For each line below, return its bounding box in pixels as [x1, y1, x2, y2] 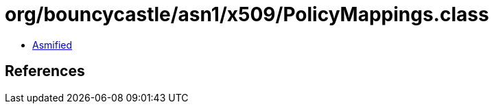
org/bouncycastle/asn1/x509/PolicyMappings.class [5, 3, 489, 26]
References [5, 62, 85, 80]
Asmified [32, 38, 73, 51]
